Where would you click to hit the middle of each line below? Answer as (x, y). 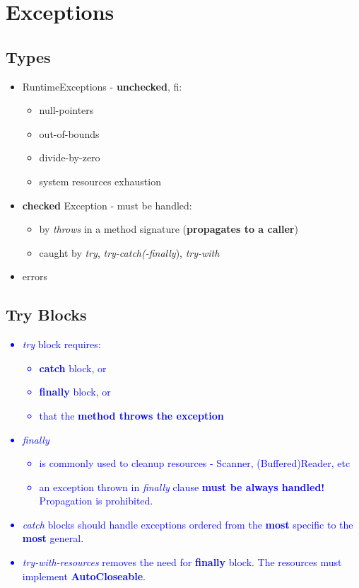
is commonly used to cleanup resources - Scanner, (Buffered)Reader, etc (195, 463)
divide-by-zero (70, 157)
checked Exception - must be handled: (107, 205)
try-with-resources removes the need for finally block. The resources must (182, 562)
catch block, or (73, 368)
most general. (53, 538)
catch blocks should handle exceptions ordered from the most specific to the (188, 524)
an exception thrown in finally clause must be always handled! (182, 486)
